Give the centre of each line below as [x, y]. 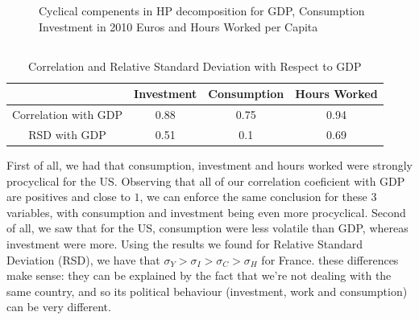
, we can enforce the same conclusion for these [253, 197]
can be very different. [59, 307]
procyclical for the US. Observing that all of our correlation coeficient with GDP [206, 181]
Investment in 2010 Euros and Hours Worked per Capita [178, 26]
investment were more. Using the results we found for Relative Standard [185, 243]
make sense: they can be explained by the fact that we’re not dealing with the [199, 275]
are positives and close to [68, 197]
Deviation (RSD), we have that [83, 259]
